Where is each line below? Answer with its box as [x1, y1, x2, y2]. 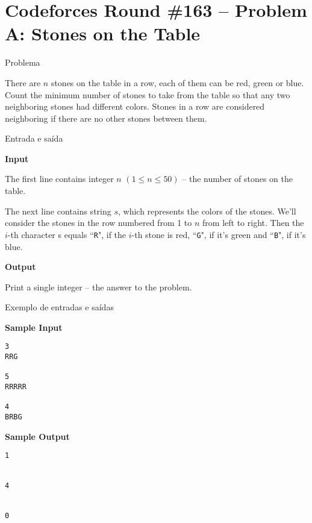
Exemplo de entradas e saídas [5, 301, 114, 313]
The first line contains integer [5, 172, 114, 185]
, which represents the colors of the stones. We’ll [118, 204, 296, 217]
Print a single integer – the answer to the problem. [5, 280, 192, 293]
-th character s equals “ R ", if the [7, 228, 126, 240]
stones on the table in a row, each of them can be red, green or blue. [51, 76, 304, 89]
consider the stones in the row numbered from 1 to [5, 216, 192, 229]
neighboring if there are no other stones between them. [5, 111, 207, 124]
